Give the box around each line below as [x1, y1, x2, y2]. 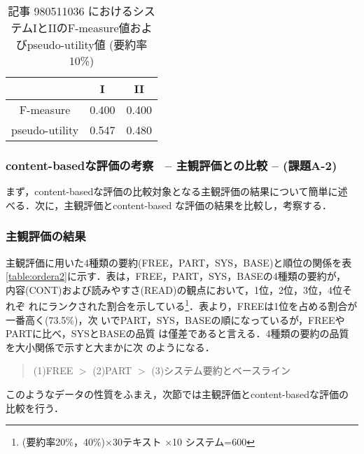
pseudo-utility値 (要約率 [27, 36, 148, 52]
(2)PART [92, 363, 132, 378]
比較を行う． [6, 400, 64, 415]
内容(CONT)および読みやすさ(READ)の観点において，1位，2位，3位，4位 [6, 282, 343, 297]
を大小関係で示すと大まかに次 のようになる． [6, 339, 215, 354]
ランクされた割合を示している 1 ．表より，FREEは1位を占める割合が [48, 297, 358, 313]
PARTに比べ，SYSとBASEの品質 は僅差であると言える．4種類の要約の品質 [6, 326, 349, 341]
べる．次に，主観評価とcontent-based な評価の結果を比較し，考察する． [6, 197, 332, 212]
